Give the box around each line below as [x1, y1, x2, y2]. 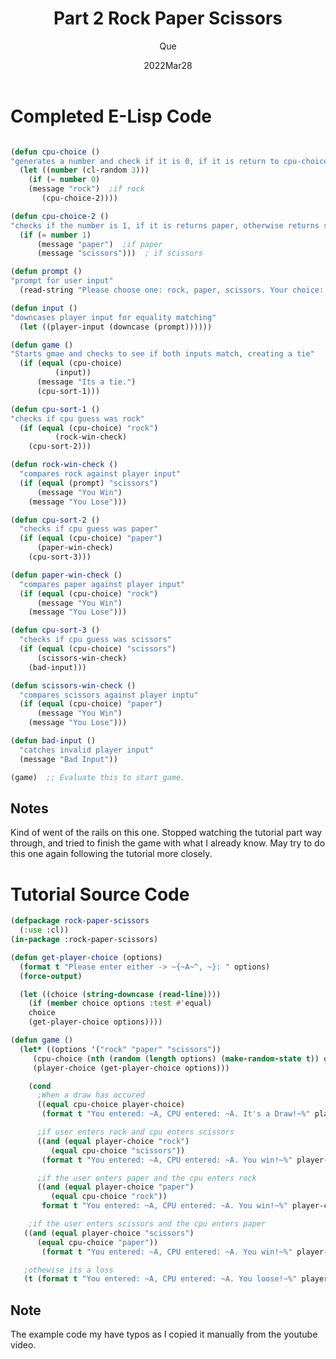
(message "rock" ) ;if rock [28, 184, 145, 194]
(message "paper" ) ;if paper [36, 239, 163, 249]
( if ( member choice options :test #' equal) [28, 998, 213, 1009]
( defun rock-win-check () [10, 460, 118, 470]
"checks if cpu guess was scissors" [19, 635, 172, 645]
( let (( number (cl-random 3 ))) [19, 165, 150, 176]
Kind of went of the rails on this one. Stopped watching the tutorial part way [10, 827, 323, 839]
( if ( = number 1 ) [19, 230, 92, 240]
